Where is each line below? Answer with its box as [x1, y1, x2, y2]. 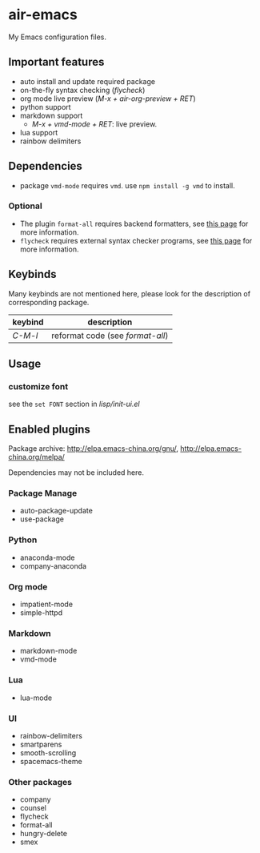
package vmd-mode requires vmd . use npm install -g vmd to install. [19, 180, 235, 190]
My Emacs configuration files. [8, 32, 106, 42]
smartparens [19, 739, 62, 749]
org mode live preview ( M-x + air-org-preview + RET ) [19, 94, 196, 103]
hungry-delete [19, 829, 68, 839]
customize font [8, 380, 69, 392]
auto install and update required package [19, 76, 156, 86]
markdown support [19, 111, 83, 120]
